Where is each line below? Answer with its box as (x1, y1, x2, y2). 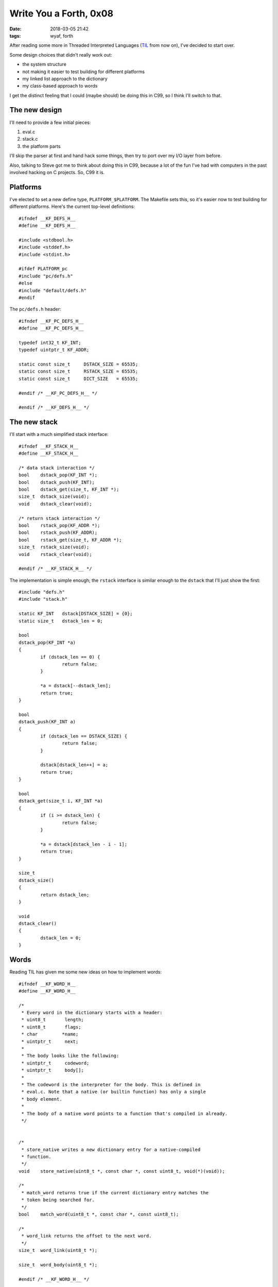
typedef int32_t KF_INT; (19, 340, 81, 345)
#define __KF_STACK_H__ (19, 450, 79, 457)
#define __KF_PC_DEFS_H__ (19, 325, 84, 332)
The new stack (9, 418, 58, 427)
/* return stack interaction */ (19, 515, 100, 521)
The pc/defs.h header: (9, 306, 61, 312)
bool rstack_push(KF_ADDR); (19, 530, 98, 535)
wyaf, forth (50, 32, 73, 39)
